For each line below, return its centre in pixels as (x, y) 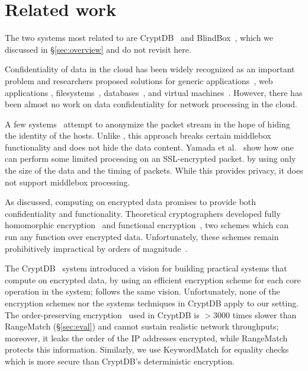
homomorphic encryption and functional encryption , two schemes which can (147, 225)
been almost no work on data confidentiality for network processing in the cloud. (151, 104)
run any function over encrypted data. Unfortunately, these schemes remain (142, 237)
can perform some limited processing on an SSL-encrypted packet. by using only (150, 159)
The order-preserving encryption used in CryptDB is (102, 314)
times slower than (264, 314)
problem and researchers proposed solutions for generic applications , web (139, 80)
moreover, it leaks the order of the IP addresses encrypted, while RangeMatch (146, 338)
